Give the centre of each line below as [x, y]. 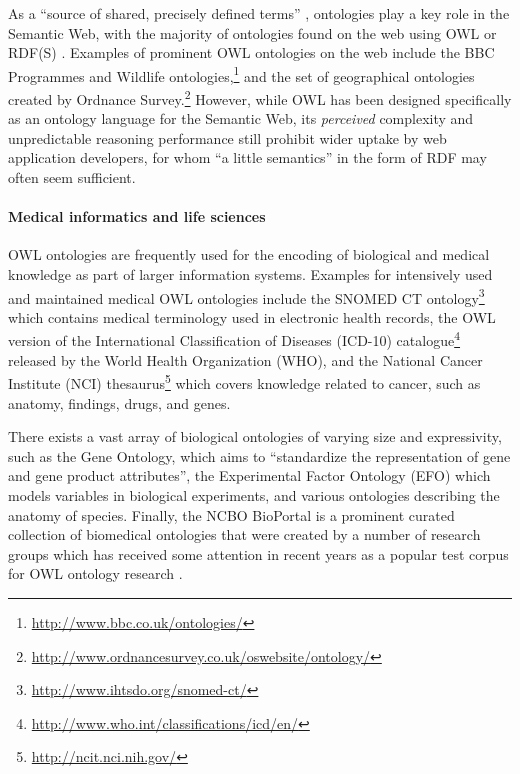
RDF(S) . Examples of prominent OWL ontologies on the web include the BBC [251, 52]
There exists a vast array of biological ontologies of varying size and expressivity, [255, 436]
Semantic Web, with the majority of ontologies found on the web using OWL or [252, 32]
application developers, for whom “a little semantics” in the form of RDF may [247, 157]
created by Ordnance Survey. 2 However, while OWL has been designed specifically [260, 97]
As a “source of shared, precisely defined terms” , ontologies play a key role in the [259, 13]
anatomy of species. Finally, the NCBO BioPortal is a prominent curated [231, 514]
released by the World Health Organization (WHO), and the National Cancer [245, 359]
